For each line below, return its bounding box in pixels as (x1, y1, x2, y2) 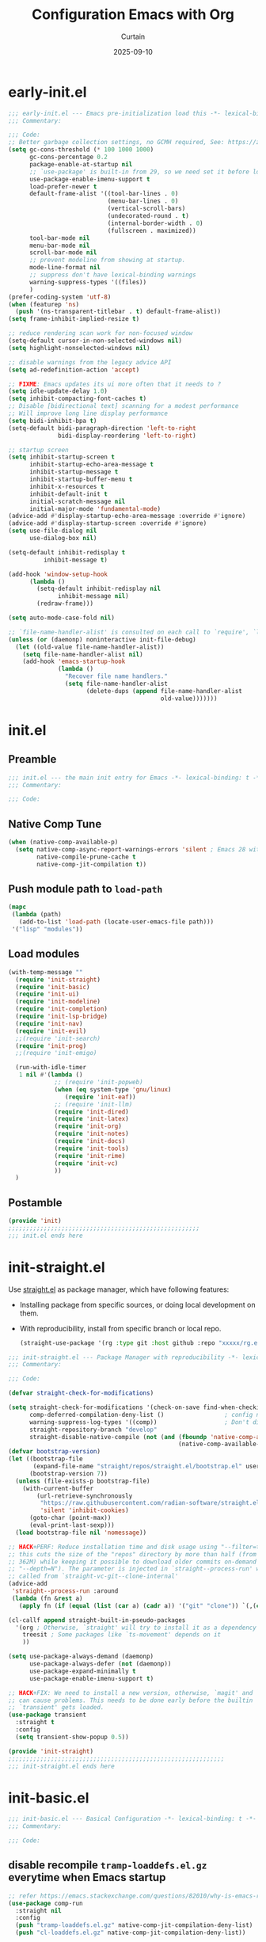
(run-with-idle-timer (15, 1064, 87, 1072)
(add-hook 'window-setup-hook (8, 570, 108, 578)
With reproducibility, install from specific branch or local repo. (19, 1323, 222, 1333)
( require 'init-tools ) (54, 1144, 129, 1152)
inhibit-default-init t (28, 489, 108, 498)
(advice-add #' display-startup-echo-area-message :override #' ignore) (8, 512, 246, 520)
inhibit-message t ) (43, 556, 108, 564)
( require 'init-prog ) (15, 1041, 87, 1050)
